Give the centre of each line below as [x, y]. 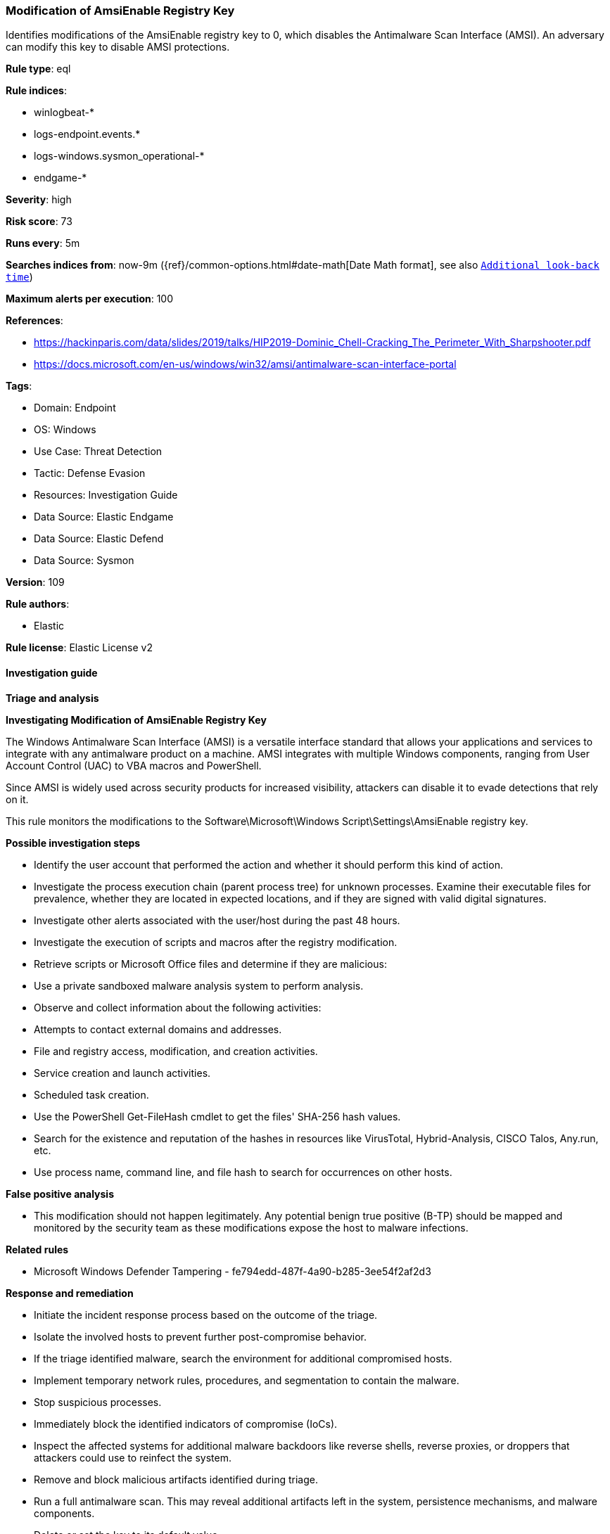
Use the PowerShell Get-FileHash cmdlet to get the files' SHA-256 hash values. [217, 1116]
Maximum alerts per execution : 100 [90, 299]
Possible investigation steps [73, 843]
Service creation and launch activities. [122, 1073]
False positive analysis [60, 1194]
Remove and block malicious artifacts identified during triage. [176, 1479]
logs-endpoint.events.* [87, 134]
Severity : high [39, 200]
